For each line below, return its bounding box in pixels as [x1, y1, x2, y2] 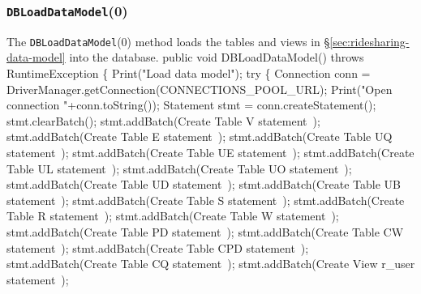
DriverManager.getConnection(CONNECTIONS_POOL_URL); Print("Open [6, 80, 393, 97]
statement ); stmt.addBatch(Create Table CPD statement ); [6, 239, 309, 256]
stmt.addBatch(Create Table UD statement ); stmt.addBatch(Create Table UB [6, 176, 401, 193]
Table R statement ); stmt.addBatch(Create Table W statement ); [6, 207, 339, 224]
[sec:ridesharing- [329, 32, 410, 49]
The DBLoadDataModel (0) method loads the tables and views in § [6, 32, 330, 49]
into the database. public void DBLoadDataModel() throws [69, 49, 364, 66]
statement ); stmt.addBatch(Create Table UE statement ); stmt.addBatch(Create [6, 144, 415, 160]
